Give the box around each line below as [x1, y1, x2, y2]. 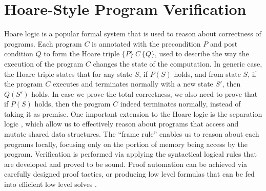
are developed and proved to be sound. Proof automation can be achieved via [4, 158, 248, 169]
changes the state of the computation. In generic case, [93, 58, 262, 69]
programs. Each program [4, 38, 82, 49]
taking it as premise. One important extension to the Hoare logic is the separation [4, 108, 262, 119]
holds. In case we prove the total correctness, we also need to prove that [31, 88, 258, 99]
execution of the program [4, 58, 84, 69]
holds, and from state [174, 68, 241, 79]
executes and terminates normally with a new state [52, 78, 213, 89]
